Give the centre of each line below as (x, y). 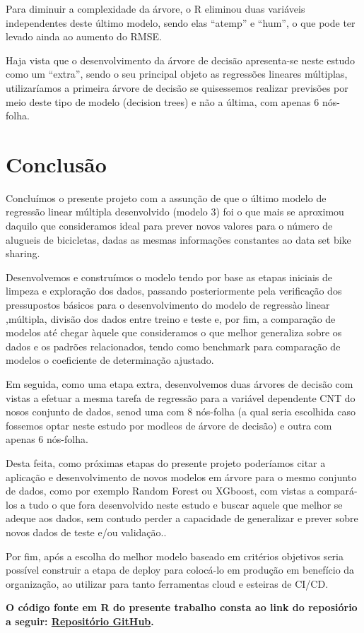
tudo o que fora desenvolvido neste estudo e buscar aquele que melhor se (186, 504)
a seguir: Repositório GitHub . (80, 621)
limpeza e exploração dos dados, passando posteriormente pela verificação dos (174, 291)
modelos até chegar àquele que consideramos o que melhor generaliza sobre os (174, 332)
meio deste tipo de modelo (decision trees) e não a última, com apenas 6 (163, 101)
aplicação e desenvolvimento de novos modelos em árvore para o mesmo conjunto (181, 477)
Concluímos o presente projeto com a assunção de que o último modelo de (166, 197)
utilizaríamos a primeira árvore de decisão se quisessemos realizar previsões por (177, 87)
